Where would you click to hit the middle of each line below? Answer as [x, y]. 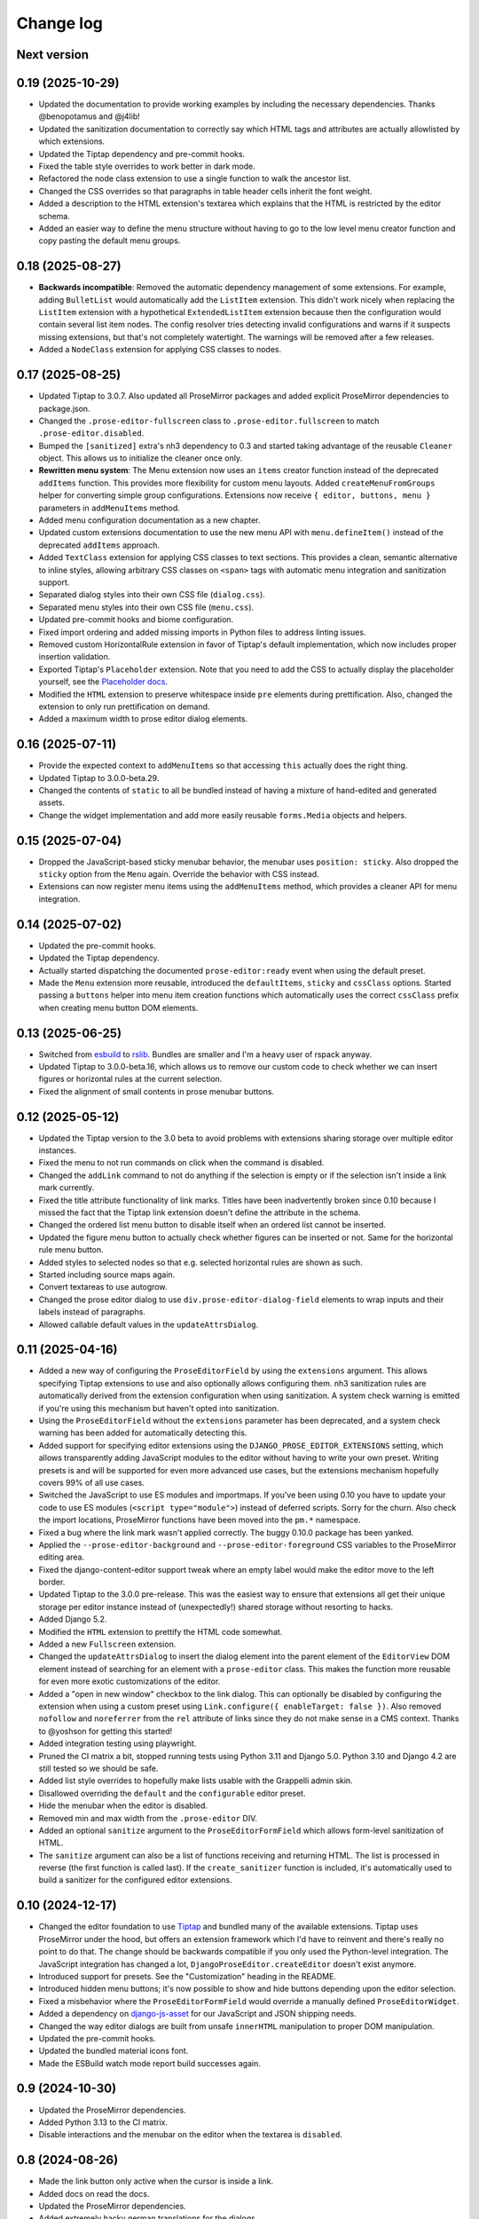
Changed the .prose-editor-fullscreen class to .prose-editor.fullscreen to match [209, 421]
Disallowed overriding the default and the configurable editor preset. [172, 1793]
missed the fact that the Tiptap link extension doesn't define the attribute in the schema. [200, 1212]
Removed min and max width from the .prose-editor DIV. [148, 1818]
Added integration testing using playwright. [118, 1743]
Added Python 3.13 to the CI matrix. [103, 2122]
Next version [52, 55]
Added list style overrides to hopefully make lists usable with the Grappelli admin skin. [196, 1781]
